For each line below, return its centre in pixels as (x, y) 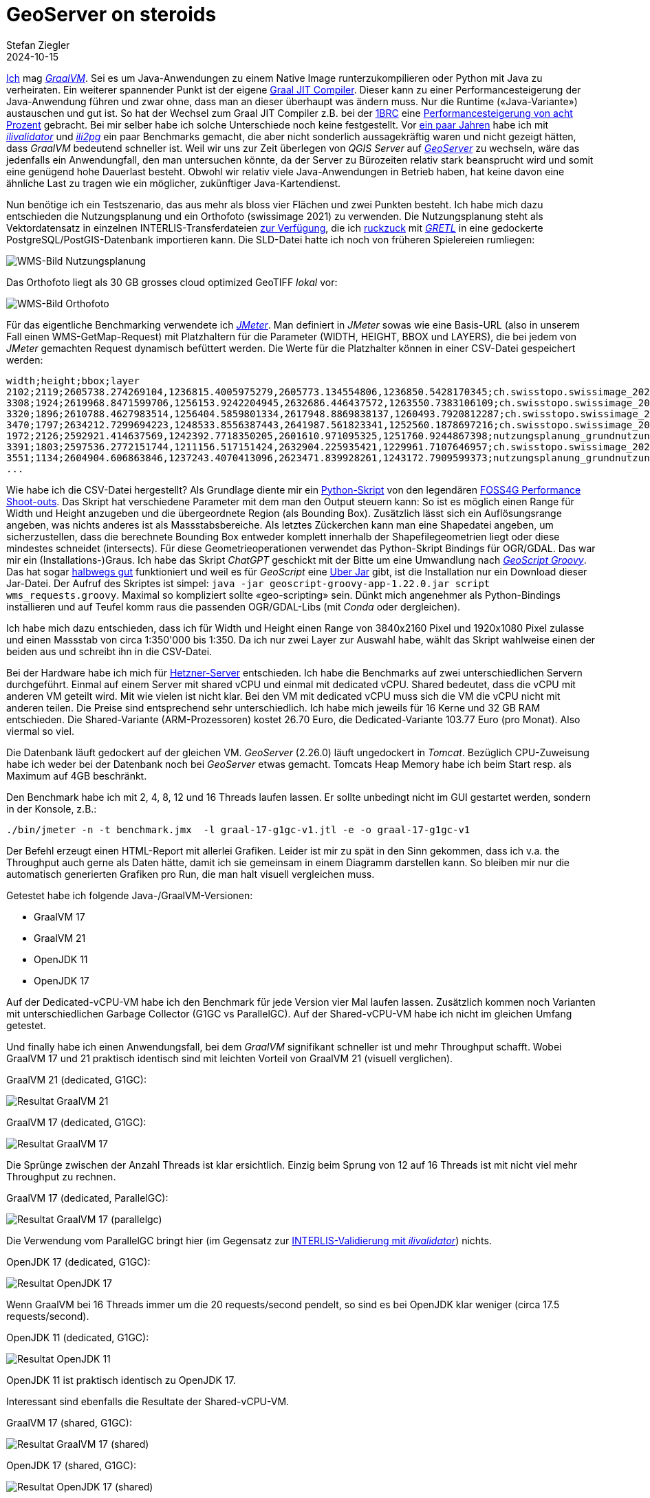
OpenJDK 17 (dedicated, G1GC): (78, 1262)
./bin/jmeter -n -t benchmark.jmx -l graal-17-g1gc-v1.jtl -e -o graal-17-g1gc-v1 (238, 829)
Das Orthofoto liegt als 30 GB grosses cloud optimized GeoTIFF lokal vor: (172, 282)
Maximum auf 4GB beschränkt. (77, 775)
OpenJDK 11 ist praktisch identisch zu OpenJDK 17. (121, 1380)
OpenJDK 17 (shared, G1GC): (72, 1465)
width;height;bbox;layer (73, 381)
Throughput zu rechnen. (61, 1176)
